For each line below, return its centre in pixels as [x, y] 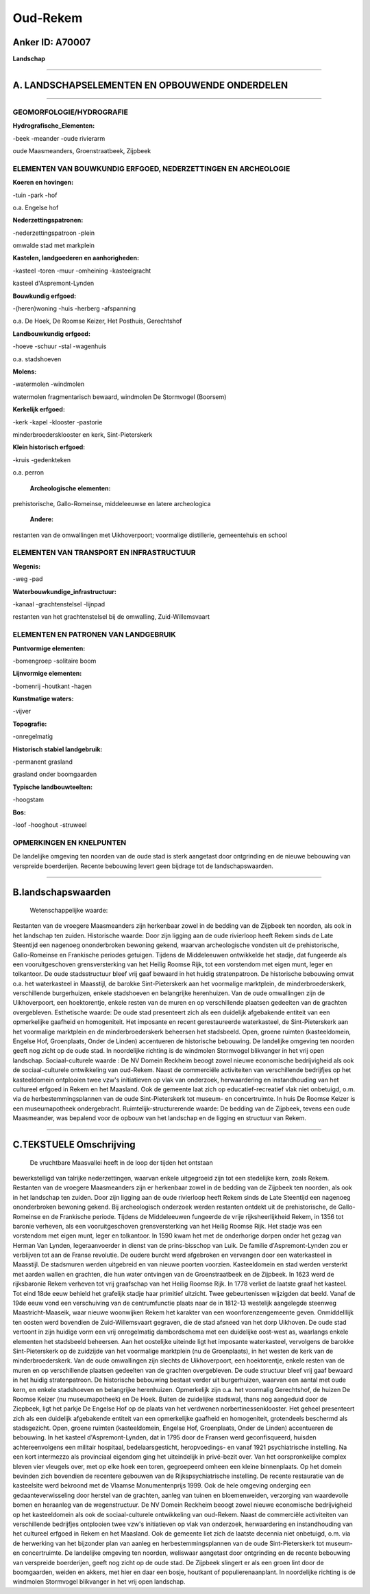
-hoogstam [28, 799]
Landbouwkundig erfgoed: [51, 334]
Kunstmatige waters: [43, 699]
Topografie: [30, 724]
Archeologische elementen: [70, 488]
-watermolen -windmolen [49, 384]
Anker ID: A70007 [52, 42]
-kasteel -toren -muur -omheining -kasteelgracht [82, 271]
